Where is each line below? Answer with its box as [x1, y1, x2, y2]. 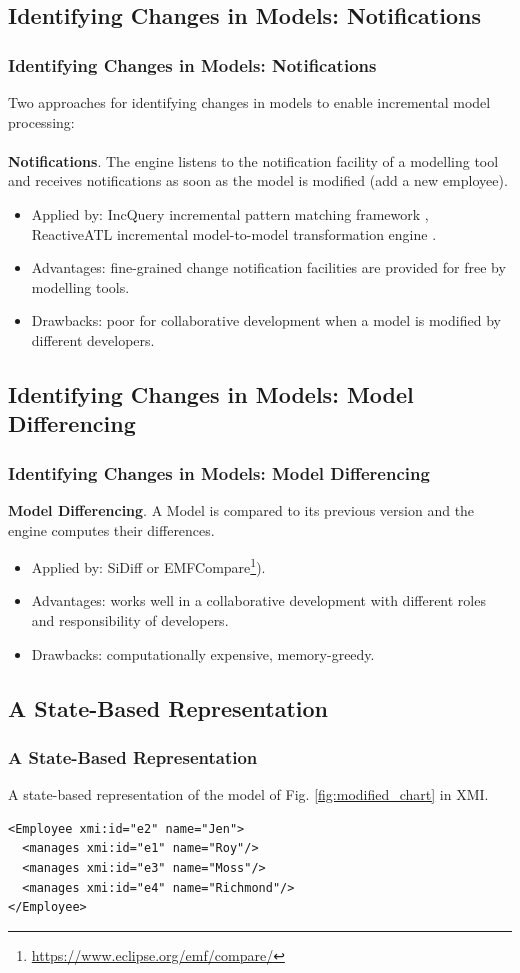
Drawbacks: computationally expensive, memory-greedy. [31, 643, 375, 664]
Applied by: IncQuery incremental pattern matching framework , [31, 203, 429, 224]
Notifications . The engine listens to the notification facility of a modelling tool [8, 150, 499, 171]
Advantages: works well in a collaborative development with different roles [31, 590, 486, 611]
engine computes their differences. [8, 519, 215, 540]
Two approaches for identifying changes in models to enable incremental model [8, 92, 491, 112]
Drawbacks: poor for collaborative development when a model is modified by [31, 310, 501, 331]
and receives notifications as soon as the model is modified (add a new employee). [8, 170, 508, 191]
